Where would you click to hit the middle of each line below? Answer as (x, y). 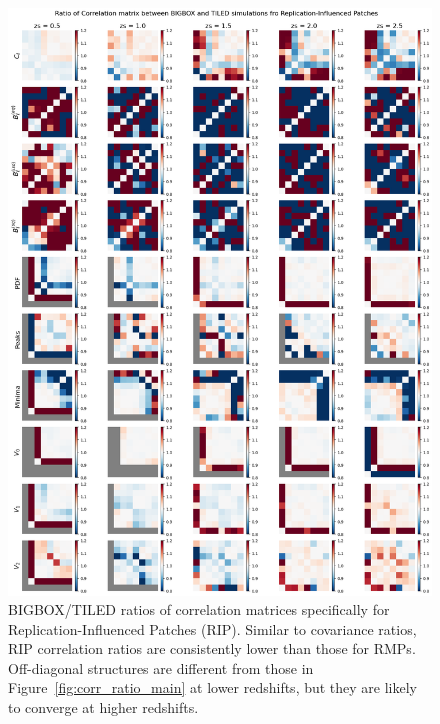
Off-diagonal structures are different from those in (161, 667)
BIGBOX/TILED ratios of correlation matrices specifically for (199, 609)
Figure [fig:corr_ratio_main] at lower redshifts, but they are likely (213, 687)
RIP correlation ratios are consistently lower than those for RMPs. (212, 648)
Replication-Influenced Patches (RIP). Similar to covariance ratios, (212, 628)
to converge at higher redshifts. (103, 707)
